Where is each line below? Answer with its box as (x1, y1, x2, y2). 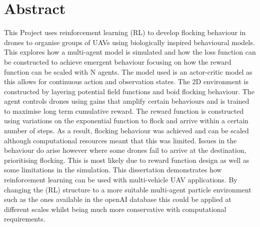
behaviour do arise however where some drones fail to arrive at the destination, (4, 145, 246, 155)
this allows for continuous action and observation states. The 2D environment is (4, 76, 248, 87)
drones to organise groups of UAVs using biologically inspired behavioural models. (4, 37, 255, 47)
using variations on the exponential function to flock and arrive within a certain (4, 115, 248, 126)
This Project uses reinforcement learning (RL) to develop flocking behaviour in (4, 27, 246, 38)
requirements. (4, 213, 45, 224)
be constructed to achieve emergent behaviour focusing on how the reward (4, 56, 231, 67)
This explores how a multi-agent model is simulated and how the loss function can (4, 47, 256, 57)
